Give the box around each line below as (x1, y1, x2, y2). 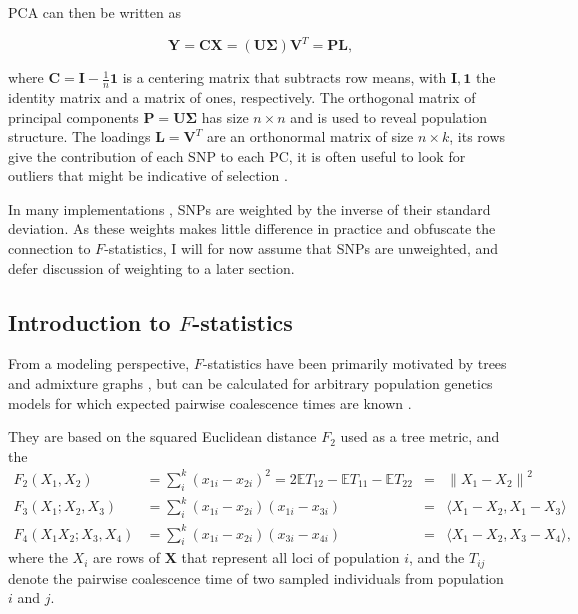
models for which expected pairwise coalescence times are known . (8, 392, 412, 413)
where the (8, 547, 68, 568)
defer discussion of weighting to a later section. (8, 257, 295, 278)
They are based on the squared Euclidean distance (8, 426, 317, 447)
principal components (8, 106, 139, 127)
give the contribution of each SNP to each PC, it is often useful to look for (8, 145, 466, 166)
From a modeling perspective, (8, 353, 190, 374)
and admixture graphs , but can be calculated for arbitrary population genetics (8, 373, 493, 394)
